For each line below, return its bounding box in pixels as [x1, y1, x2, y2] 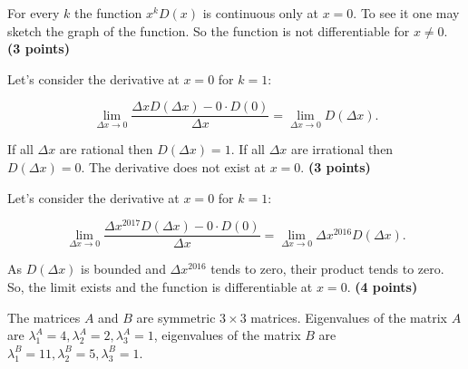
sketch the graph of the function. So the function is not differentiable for [7, 21, 410, 40]
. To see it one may [353, 4, 460, 22]
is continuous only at [202, 4, 319, 22]
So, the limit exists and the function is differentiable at [7, 277, 313, 296]
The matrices [7, 307, 81, 326]
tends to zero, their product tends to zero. [210, 259, 444, 278]
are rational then [59, 140, 153, 159]
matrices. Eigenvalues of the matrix [250, 307, 447, 326]
